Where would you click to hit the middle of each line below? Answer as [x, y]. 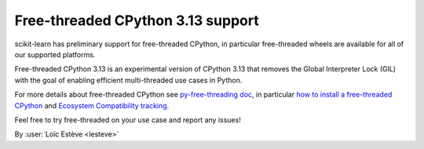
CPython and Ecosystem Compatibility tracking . [92, 105]
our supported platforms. [55, 54]
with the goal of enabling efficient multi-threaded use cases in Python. [128, 80]
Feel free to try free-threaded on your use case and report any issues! [128, 120]
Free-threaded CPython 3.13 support [137, 20]
